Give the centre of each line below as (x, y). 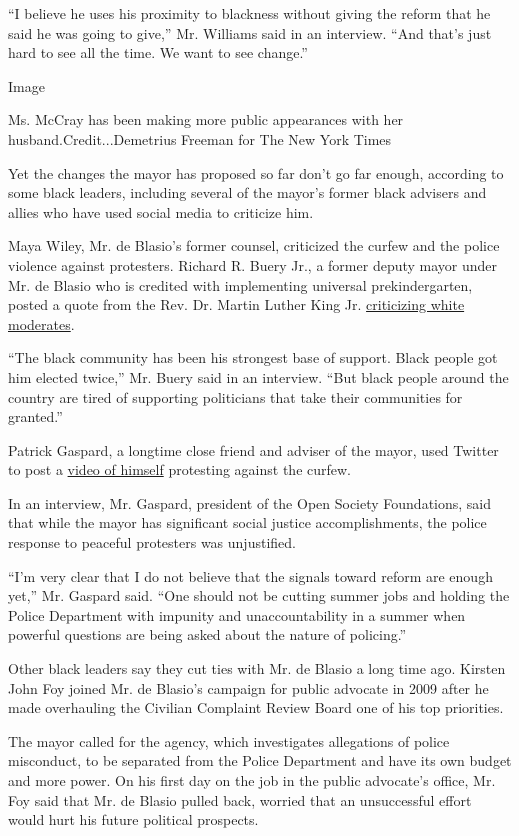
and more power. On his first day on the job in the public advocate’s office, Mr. (252, 780)
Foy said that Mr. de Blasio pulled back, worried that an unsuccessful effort (240, 799)
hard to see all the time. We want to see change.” (158, 52)
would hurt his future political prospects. (133, 819)
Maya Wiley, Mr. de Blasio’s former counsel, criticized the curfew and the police (254, 245)
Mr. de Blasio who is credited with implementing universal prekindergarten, (240, 284)
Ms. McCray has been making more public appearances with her (206, 119)
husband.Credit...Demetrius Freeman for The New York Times (200, 138)
